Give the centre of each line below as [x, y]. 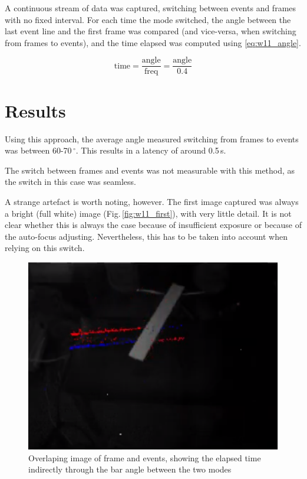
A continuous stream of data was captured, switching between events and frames [151, 8]
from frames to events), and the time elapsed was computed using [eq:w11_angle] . [153, 42]
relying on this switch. [45, 248]
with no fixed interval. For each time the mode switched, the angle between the [148, 19]
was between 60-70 [38, 150]
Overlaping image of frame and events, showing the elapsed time [145, 457]
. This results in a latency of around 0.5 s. [151, 150]
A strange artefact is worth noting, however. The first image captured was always [152, 201]
